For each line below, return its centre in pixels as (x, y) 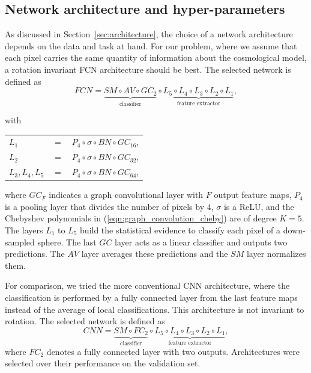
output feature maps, (253, 195)
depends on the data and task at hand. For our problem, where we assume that (151, 45)
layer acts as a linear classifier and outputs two (201, 242)
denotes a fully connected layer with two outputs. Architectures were (173, 351)
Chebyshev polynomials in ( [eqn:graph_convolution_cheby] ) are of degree (141, 218)
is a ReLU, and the (259, 206)
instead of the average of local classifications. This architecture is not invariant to (155, 309)
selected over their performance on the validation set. (103, 363)
